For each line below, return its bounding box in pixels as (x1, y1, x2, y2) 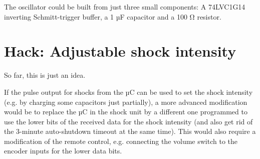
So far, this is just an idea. (4, 70, 86, 80)
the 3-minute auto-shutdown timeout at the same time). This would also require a (4, 126, 256, 136)
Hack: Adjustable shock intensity (4, 41, 236, 61)
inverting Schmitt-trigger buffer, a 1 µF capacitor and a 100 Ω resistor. (4, 11, 221, 22)
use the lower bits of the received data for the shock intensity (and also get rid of (4, 116, 253, 126)
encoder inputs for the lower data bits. (4, 145, 122, 156)
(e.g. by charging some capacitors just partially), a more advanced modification (4, 96, 247, 107)
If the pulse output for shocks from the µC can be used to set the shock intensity (4, 86, 253, 97)
